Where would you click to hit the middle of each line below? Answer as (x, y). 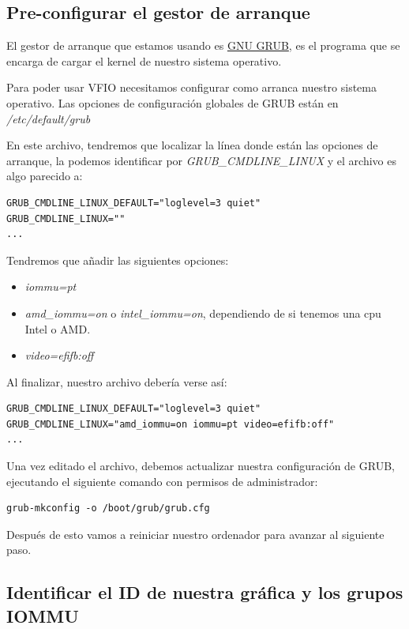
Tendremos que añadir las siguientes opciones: (118, 260)
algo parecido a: (45, 176)
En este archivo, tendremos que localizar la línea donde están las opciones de (192, 145)
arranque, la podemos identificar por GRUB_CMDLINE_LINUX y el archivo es (201, 160)
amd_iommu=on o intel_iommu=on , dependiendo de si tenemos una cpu (203, 313)
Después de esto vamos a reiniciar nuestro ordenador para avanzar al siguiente (195, 534)
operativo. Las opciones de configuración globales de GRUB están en (173, 102)
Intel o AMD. (58, 328)
